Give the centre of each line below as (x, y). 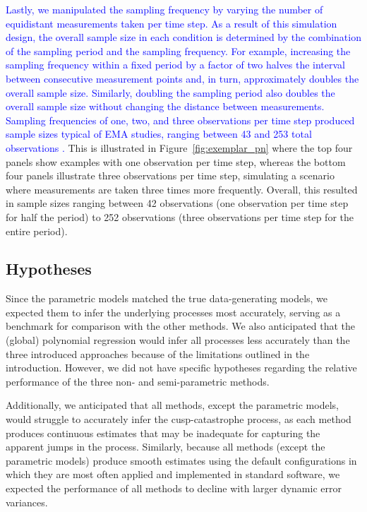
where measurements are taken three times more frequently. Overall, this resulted (182, 189)
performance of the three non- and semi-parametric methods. (138, 381)
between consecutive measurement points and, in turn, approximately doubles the (182, 78)
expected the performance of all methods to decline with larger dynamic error (174, 488)
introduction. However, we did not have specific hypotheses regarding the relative (181, 368)
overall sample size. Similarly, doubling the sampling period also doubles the (170, 92)
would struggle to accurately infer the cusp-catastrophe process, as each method (179, 419)
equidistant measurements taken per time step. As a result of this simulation (172, 23)
